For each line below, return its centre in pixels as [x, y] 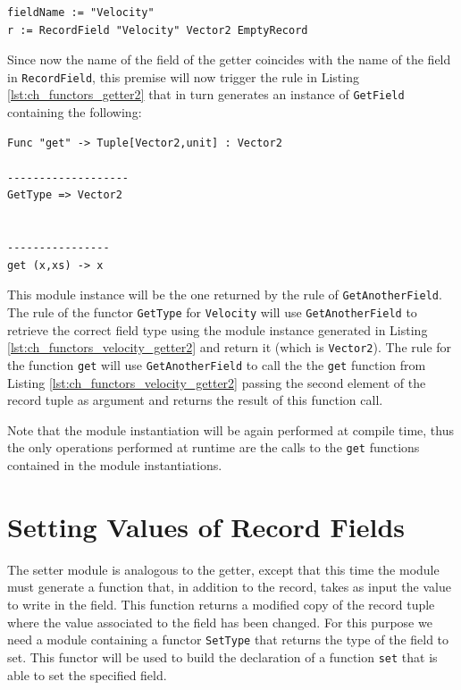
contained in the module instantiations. [115, 465]
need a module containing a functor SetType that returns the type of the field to [228, 640]
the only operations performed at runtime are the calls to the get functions [214, 447]
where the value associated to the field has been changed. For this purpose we [220, 622]
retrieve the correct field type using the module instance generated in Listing [218, 329]
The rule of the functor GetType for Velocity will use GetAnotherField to [212, 312]
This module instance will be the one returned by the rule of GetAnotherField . [225, 295]
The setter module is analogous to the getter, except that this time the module [223, 569]
